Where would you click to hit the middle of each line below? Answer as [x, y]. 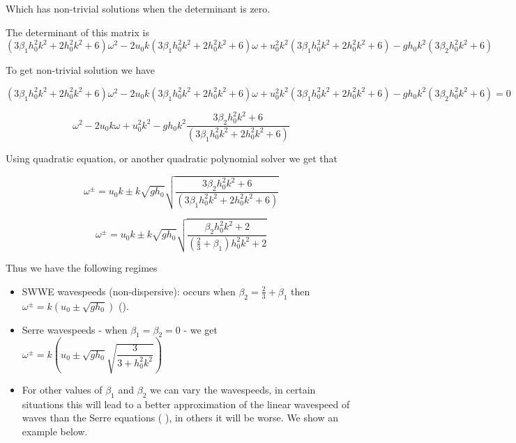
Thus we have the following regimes [82, 268]
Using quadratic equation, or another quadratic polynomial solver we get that [172, 158]
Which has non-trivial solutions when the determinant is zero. [138, 8]
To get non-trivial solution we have [81, 70]
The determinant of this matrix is [77, 32]
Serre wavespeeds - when [75, 329]
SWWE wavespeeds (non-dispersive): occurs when [129, 291]
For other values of [62, 390]
